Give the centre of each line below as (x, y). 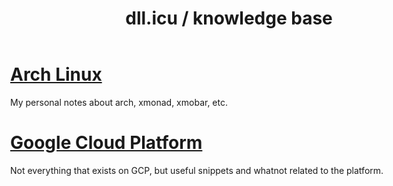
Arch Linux (56, 74)
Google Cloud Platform (106, 143)
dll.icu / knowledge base (229, 18)
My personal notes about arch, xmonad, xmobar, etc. (119, 102)
